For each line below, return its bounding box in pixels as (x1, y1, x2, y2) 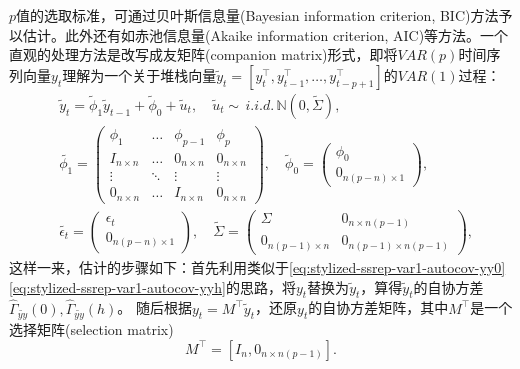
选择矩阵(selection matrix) (9, 319, 174, 340)
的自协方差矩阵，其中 (308, 297, 449, 318)
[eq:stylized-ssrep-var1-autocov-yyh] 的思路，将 (9, 276, 296, 297)
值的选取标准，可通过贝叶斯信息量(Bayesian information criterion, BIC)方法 (16, 5, 499, 25)
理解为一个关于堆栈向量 (62, 64, 217, 85)
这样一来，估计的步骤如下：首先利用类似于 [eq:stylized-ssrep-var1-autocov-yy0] (9, 256, 506, 277)
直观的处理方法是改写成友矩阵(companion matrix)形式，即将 (9, 44, 398, 65)
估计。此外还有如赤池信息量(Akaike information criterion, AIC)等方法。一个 (22, 24, 509, 45)
